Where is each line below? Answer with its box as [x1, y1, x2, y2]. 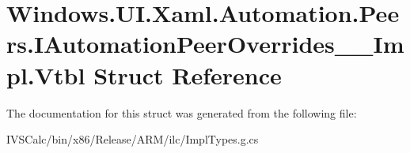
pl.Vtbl [6, 58, 85, 91]
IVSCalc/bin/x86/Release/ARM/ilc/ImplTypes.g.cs [6, 131, 259, 147]
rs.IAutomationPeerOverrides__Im [6, 28, 404, 60]
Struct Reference [93, 58, 282, 91]
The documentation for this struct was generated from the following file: [6, 104, 357, 121]
